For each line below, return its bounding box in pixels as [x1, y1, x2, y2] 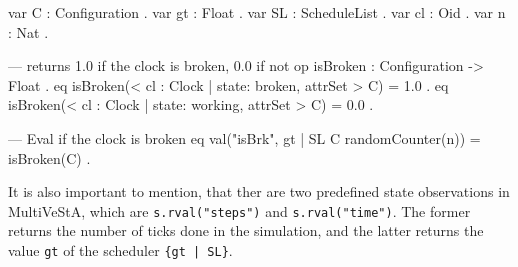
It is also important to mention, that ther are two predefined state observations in [8, 181, 510, 202]
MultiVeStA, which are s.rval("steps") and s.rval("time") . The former [8, 200, 471, 221]
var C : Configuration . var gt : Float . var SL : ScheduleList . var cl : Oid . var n [8, 2, 506, 22]
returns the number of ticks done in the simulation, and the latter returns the [8, 220, 484, 241]
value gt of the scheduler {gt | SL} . [8, 240, 233, 260]
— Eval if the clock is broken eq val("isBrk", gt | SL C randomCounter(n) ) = [8, 127, 481, 148]
